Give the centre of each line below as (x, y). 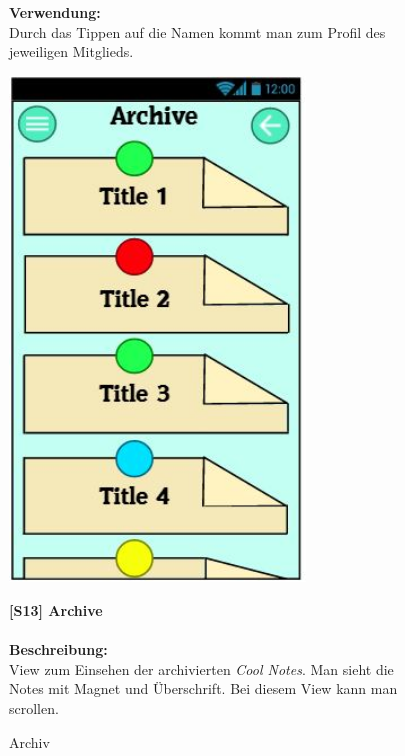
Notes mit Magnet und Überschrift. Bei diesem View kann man (203, 688)
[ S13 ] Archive (56, 610)
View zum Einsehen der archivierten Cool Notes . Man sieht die (201, 668)
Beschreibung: (58, 649)
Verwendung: (55, 12)
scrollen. (34, 708)
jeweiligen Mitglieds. (71, 51)
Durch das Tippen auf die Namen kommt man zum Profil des (197, 31)
